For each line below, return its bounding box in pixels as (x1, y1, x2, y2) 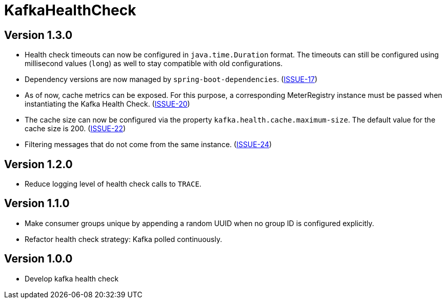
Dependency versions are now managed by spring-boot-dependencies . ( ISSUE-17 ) (25, 75, 318, 84)
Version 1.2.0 (4, 157, 73, 171)
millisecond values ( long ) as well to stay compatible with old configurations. (25, 59, 283, 68)
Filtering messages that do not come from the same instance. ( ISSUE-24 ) (25, 140, 272, 149)
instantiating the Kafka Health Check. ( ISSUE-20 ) (25, 99, 190, 109)
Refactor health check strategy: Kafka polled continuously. (25, 234, 222, 244)
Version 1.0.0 (4, 252, 73, 266)
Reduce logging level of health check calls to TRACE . (25, 179, 201, 189)
